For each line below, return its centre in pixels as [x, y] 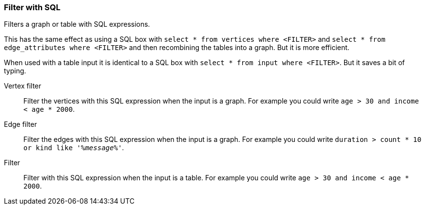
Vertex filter [23, 86]
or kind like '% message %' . [74, 148]
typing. [15, 71]
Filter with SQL [32, 7]
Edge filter [20, 124]
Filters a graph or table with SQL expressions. [77, 24]
